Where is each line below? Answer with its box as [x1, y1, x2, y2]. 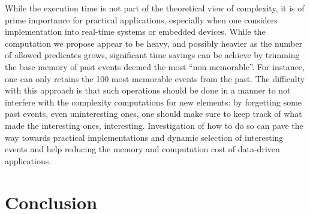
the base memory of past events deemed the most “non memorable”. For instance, [5, 60, 305, 73]
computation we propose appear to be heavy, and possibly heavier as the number [5, 37, 303, 49]
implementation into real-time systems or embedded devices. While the [5, 25, 266, 38]
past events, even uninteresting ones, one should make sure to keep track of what [5, 107, 302, 120]
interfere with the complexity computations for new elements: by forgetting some [5, 95, 302, 108]
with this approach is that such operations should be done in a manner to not [5, 84, 291, 97]
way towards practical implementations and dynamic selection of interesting [5, 131, 284, 143]
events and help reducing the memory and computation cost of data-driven [5, 143, 280, 155]
